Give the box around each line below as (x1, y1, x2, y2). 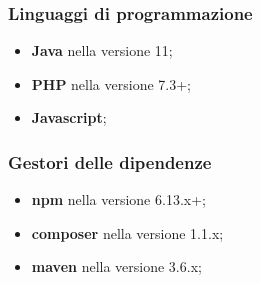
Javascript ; (31, 107, 107, 128)
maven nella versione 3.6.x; (31, 256, 202, 277)
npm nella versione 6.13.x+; (31, 189, 206, 210)
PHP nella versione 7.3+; (31, 73, 191, 94)
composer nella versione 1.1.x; (31, 222, 224, 243)
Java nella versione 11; (31, 40, 173, 61)
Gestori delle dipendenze (8, 149, 212, 174)
